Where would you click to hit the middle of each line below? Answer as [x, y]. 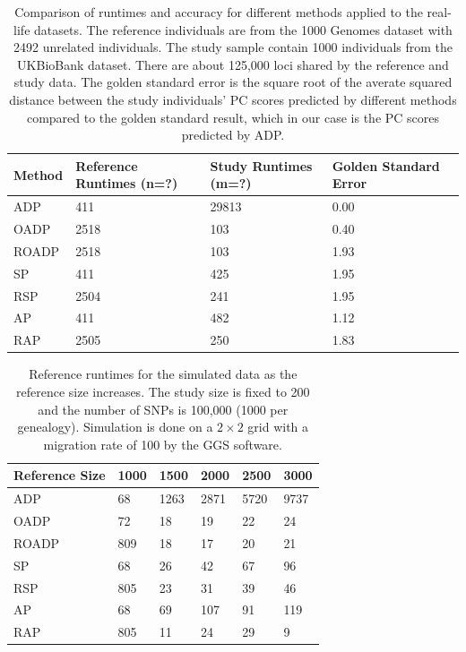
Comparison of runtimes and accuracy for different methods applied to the [219, 12]
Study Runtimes [261, 165]
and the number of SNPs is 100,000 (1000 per [163, 409]
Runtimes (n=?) [127, 183]
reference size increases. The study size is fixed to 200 [163, 391]
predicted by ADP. [233, 135]
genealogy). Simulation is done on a [115, 427]
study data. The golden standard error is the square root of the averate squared [233, 82]
